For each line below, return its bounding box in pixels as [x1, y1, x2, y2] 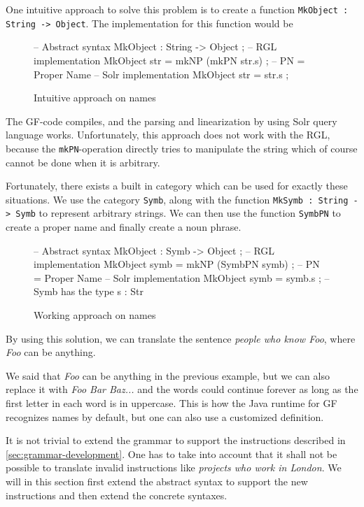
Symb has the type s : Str [34, 284, 143, 299]
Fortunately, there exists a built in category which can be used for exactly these [6, 178, 348, 193]
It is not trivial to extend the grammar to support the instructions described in [6, 433, 346, 448]
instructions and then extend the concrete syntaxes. [6, 487, 227, 502]
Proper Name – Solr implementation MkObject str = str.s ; [34, 66, 289, 81]
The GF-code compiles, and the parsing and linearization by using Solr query [6, 113, 337, 128]
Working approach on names [34, 308, 156, 322]
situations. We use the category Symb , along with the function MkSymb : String [6, 192, 349, 206]
